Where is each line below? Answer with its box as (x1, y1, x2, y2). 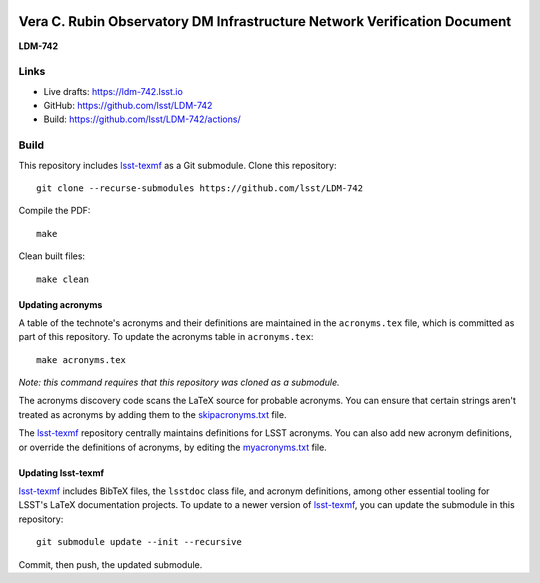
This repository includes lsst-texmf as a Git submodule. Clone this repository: (18, 159, 337, 171)
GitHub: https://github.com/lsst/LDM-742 (43, 100, 213, 112)
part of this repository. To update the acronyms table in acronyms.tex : (18, 331, 314, 343)
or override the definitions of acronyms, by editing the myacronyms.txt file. (18, 441, 327, 453)
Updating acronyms (18, 298, 103, 310)
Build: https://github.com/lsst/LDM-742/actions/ (43, 113, 241, 125)
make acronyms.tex (36, 354, 127, 365)
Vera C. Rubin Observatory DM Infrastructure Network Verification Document (18, 13, 512, 30)
